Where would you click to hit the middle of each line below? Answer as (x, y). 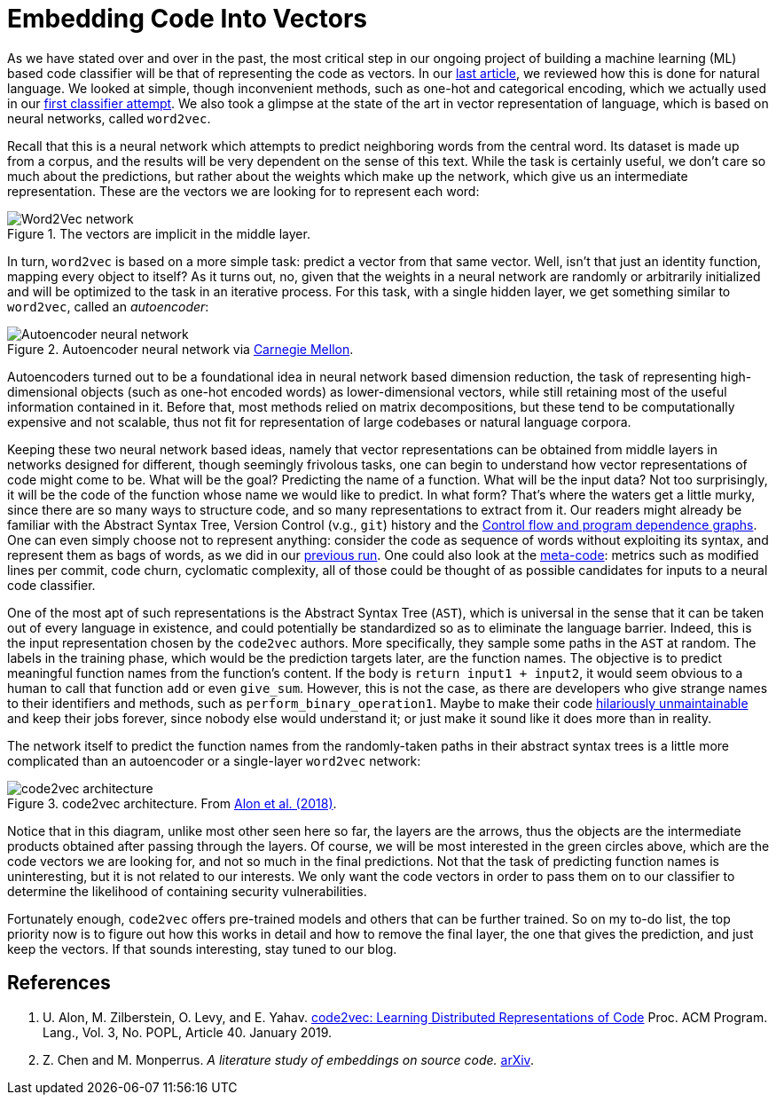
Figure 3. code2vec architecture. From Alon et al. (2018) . (172, 803)
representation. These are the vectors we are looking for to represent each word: (243, 191)
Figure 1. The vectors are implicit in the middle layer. (159, 233)
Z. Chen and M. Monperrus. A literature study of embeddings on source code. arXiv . (288, 1059)
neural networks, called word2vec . (109, 118)
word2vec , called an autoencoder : (108, 306)
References (59, 983)
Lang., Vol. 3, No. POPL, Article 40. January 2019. (188, 1032)
